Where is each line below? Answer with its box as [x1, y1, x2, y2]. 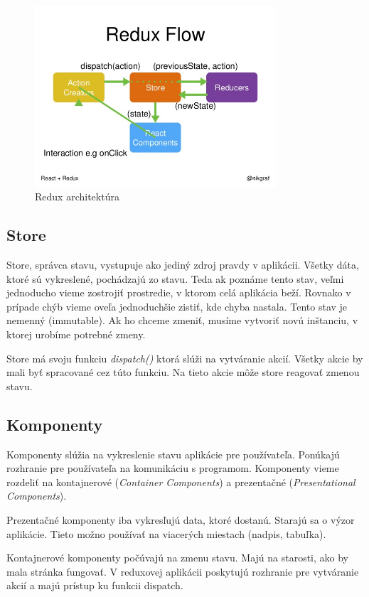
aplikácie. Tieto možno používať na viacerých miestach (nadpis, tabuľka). [6, 526, 326, 541]
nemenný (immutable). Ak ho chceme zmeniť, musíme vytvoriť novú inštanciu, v [6, 313, 358, 328]
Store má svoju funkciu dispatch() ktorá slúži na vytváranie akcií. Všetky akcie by [6, 350, 363, 365]
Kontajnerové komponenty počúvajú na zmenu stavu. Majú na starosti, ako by [6, 550, 349, 565]
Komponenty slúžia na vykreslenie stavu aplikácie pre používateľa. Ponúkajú [6, 446, 340, 461]
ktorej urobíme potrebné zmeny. [6, 327, 146, 342]
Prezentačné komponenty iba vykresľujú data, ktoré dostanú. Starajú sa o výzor [6, 512, 355, 527]
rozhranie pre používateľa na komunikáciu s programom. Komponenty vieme [6, 461, 339, 475]
